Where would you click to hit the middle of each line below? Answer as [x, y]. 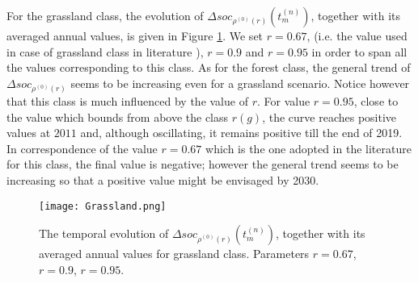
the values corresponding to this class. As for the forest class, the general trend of [209, 67]
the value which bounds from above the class [118, 117]
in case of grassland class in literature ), [105, 51]
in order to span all [359, 51]
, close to [376, 101]
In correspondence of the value [82, 148]
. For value [283, 101]
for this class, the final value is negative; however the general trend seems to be [203, 164]
